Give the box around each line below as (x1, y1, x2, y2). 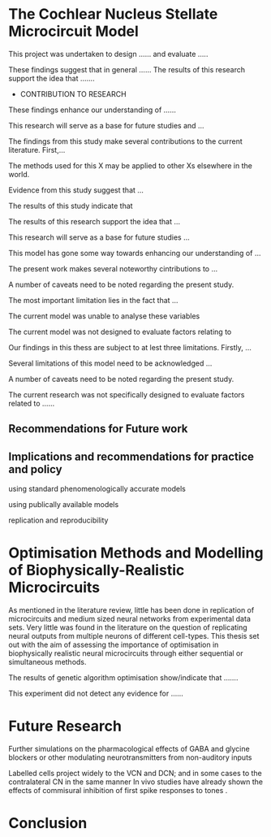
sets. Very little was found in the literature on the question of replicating (8, 622, 247, 632)
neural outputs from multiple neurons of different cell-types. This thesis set (8, 631, 260, 641)
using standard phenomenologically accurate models (8, 484, 187, 494)
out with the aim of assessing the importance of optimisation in (8, 640, 219, 650)
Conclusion (8, 814, 88, 833)
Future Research (8, 717, 122, 735)
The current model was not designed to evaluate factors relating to (8, 327, 232, 336)
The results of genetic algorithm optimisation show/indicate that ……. (8, 673, 239, 683)
